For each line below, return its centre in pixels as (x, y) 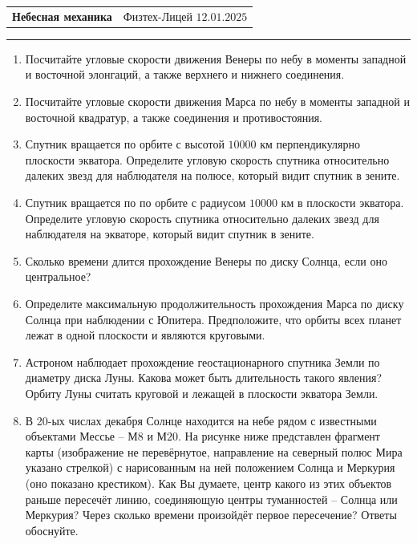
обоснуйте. (52, 530)
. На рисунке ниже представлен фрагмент (279, 436)
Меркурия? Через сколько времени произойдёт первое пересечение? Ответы (211, 515)
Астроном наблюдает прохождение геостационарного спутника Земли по (202, 361)
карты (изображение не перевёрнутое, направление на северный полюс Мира (214, 451)
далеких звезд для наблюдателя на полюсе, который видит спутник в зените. (213, 175)
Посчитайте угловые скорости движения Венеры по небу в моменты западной (216, 58)
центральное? (58, 276)
